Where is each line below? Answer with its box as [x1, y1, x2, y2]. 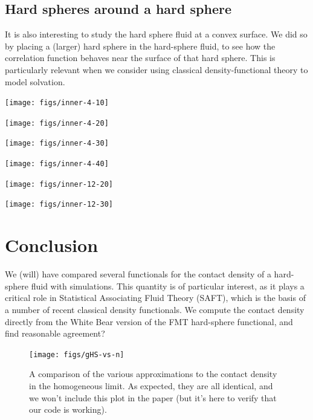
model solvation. [5, 75, 65, 88]
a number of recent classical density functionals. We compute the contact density [5, 303, 305, 316]
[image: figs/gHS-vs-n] [29, 350, 124, 359]
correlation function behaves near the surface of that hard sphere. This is [5, 51, 276, 64]
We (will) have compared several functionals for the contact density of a [5, 268, 271, 280]
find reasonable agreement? [5, 327, 105, 340]
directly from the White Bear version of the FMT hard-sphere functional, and [5, 315, 293, 328]
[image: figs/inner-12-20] [5, 179, 113, 189]
